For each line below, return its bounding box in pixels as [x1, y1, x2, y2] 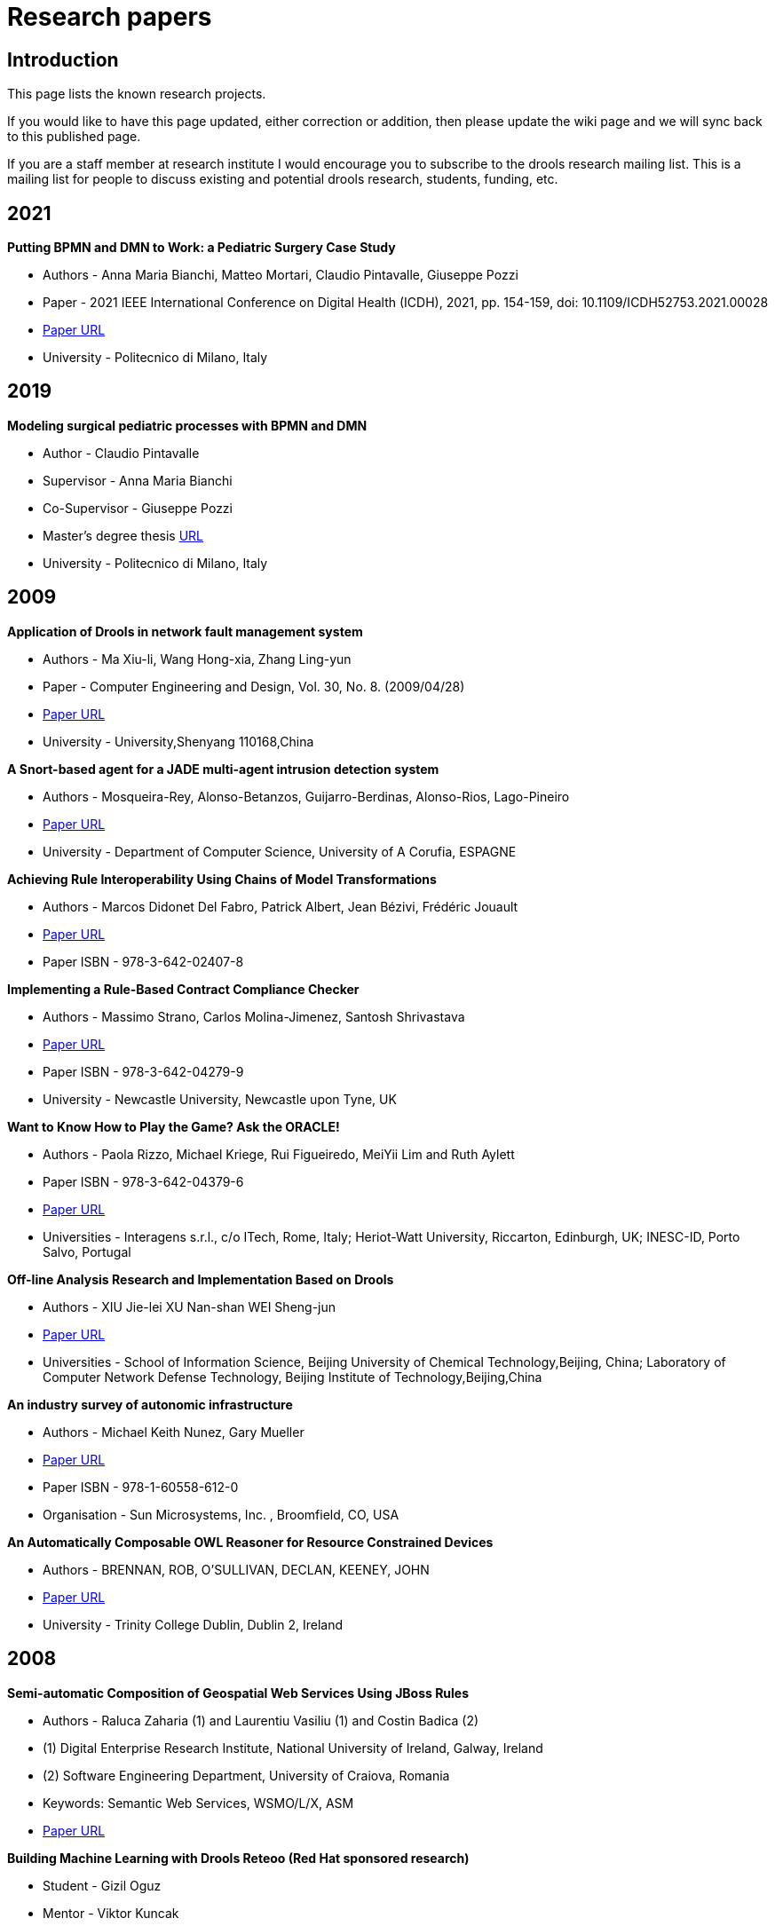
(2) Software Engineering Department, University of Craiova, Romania [43, 1767, 450, 1783]
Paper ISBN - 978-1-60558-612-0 [43, 1479, 239, 1495]
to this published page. [7, 129, 141, 145]
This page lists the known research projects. [7, 86, 266, 102]
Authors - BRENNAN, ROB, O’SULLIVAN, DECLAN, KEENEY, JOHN [43, 1561, 430, 1577]
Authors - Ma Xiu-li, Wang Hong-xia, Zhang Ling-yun [43, 651, 352, 667]
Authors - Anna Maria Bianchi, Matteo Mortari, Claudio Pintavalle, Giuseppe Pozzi [43, 267, 518, 283]
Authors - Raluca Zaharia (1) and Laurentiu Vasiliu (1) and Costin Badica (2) [43, 1712, 479, 1728]
